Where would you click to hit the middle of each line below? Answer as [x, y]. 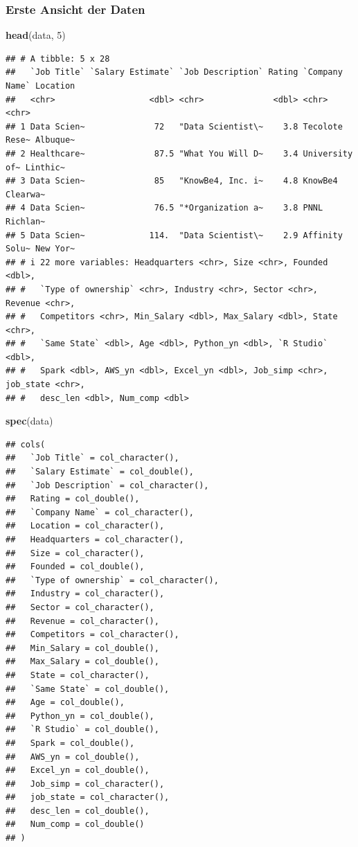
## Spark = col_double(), [70, 743]
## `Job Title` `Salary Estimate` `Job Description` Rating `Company [174, 72]
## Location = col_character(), [85, 526]
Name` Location [41, 86]
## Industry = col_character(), [85, 594]
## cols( [26, 444]
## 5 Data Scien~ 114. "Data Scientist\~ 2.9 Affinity [174, 235]
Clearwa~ [26, 194]
